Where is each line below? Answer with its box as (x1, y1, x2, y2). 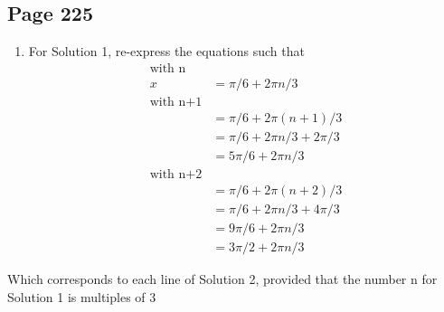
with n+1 (149, 95, 203, 109)
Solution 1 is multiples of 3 (7, 287, 156, 306)
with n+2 (149, 168, 203, 181)
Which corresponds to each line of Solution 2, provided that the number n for (7, 269, 438, 288)
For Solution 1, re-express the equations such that (28, 42, 305, 61)
